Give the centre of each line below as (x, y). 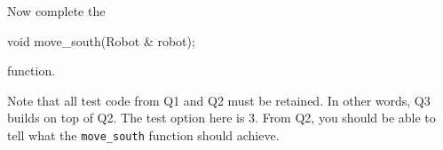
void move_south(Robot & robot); (101, 40)
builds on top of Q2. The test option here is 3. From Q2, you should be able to (221, 118)
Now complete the (56, 11)
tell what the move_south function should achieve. (143, 134)
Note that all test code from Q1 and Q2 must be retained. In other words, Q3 (219, 100)
